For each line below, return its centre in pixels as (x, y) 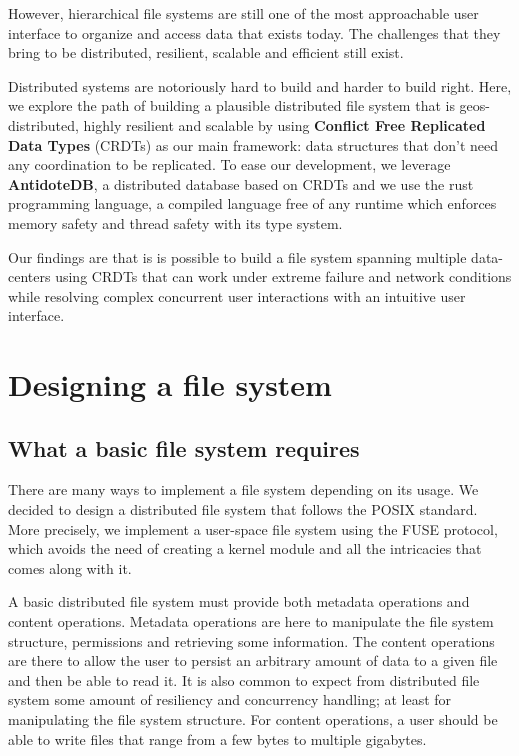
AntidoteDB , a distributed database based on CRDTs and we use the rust (241, 183)
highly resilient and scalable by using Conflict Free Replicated (284, 124)
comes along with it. (70, 567)
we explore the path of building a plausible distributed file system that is (231, 105)
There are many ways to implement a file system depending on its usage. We (243, 489)
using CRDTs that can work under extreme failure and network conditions (283, 276)
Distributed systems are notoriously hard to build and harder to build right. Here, (260, 85)
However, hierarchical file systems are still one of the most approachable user (243, 13)
